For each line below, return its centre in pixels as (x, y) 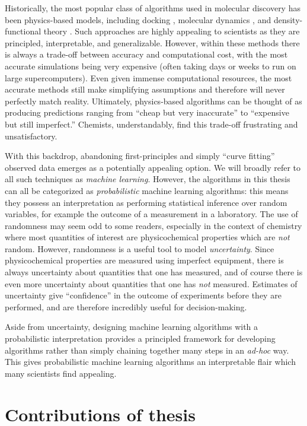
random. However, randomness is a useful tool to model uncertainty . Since (140, 248)
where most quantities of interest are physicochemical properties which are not (147, 237)
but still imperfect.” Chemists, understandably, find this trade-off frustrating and (151, 124)
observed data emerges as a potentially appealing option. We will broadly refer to (153, 167)
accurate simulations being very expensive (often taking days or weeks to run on (151, 66)
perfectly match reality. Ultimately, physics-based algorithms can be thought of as (153, 101)
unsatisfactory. (31, 136)
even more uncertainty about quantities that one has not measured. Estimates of (151, 283)
